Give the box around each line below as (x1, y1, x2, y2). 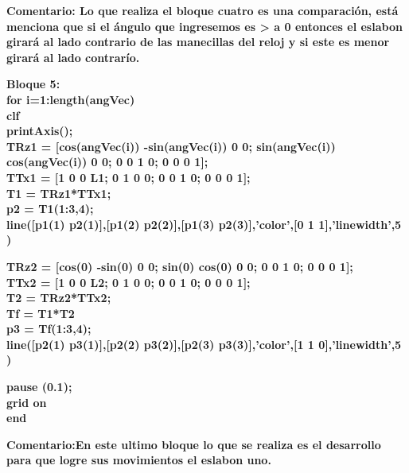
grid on (6, 394, 47, 410)
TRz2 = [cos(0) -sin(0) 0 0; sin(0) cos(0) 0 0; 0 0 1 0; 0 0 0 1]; (6, 258, 353, 274)
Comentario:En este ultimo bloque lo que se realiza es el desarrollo (6, 436, 381, 452)
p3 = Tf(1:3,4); (6, 320, 92, 337)
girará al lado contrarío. (6, 48, 140, 65)
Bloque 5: (6, 76, 60, 92)
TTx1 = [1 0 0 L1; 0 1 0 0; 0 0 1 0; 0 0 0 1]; (6, 169, 251, 185)
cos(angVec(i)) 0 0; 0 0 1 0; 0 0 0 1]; (6, 153, 208, 170)
